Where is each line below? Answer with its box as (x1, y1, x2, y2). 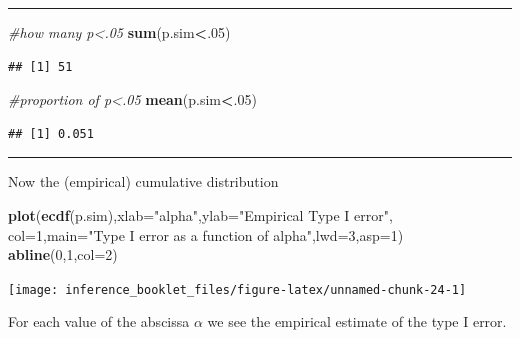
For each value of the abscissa (8, 311, 190, 332)
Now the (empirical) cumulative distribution (8, 171, 279, 192)
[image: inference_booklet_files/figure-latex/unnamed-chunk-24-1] (8, 282, 467, 297)
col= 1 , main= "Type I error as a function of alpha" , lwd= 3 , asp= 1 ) (8, 224, 404, 245)
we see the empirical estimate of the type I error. (207, 311, 507, 332)
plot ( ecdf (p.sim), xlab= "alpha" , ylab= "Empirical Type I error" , (8, 204, 393, 225)
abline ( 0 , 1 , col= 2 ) (8, 244, 118, 265)
